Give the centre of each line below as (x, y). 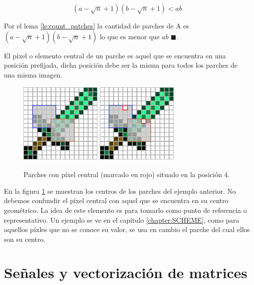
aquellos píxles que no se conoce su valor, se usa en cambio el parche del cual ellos (127, 229)
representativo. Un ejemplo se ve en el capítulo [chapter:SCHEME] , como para (122, 220)
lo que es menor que (130, 36)
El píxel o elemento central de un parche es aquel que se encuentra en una (115, 55)
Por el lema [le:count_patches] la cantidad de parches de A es (97, 26)
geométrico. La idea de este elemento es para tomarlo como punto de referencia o (126, 210)
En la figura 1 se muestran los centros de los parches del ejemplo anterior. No (120, 191)
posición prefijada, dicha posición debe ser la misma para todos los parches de (121, 65)
